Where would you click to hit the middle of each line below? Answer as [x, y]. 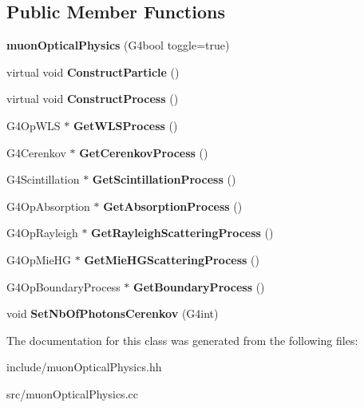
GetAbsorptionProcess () [173, 206]
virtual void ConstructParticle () [93, 71]
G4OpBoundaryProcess [63, 286]
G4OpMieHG [39, 259]
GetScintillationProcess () [164, 179]
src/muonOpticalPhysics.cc [72, 393]
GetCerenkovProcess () [144, 152]
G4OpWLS [34, 125]
